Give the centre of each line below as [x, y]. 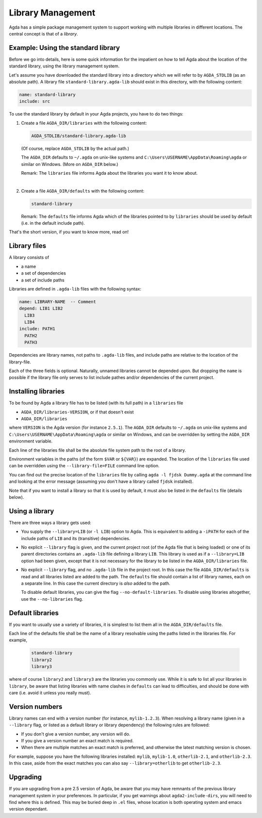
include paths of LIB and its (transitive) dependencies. [76, 538]
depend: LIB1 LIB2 [41, 309]
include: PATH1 [37, 329]
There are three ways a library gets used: [50, 523]
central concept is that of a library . [44, 33]
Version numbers [36, 707]
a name [29, 266]
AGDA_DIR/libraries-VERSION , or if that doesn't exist [77, 412]
